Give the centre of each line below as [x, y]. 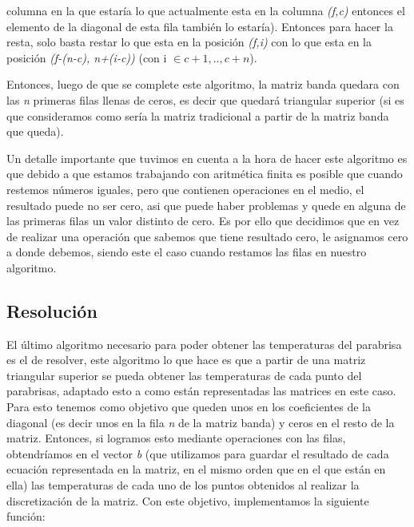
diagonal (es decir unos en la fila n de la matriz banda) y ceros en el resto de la [201, 422]
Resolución [52, 310]
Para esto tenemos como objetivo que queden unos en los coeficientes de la [189, 407]
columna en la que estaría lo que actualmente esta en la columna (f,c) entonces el [206, 10]
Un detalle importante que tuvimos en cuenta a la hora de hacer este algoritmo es [207, 158]
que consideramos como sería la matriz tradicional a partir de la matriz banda [198, 115]
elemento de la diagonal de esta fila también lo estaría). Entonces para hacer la [200, 26]
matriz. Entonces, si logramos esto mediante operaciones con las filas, [176, 438]
